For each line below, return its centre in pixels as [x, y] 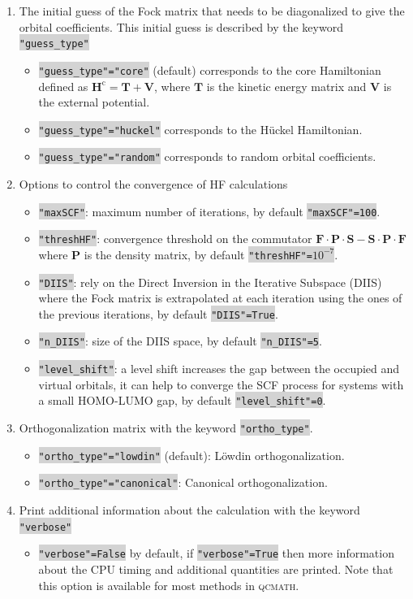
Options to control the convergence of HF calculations [153, 184]
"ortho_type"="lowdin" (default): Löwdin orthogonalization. [191, 455]
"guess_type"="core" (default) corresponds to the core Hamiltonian [210, 69]
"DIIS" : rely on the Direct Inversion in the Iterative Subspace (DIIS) [210, 282]
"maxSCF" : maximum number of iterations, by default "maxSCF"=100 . [209, 211]
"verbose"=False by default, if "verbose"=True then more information [216, 553]
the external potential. [94, 102]
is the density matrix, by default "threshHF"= [198, 254]
